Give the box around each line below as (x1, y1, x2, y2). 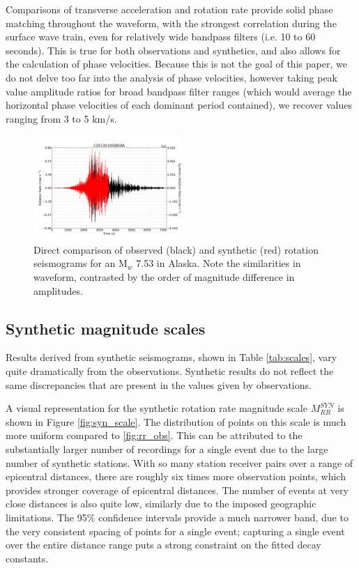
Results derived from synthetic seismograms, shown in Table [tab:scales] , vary (6, 350, 337, 364)
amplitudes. (33, 283, 83, 298)
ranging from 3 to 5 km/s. (6, 111, 117, 125)
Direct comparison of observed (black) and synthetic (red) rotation (33, 242, 319, 256)
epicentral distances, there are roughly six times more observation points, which (6, 469, 346, 484)
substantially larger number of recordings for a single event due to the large (6, 441, 328, 456)
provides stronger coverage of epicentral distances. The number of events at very (6, 482, 349, 497)
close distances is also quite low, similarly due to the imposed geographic (6, 496, 316, 511)
